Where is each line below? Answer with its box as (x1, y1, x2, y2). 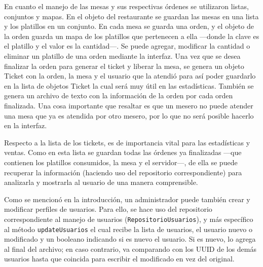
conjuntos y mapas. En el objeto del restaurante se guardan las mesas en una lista (4, 11, 259, 21)
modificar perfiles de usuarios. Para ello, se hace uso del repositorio (4, 204, 212, 214)
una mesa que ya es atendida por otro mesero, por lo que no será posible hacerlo (4, 110, 254, 121)
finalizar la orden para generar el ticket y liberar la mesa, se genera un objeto (4, 60, 244, 71)
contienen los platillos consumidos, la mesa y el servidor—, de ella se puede (4, 157, 238, 167)
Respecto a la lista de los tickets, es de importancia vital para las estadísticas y (4, 137, 250, 147)
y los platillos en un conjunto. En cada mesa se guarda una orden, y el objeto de (4, 21, 254, 31)
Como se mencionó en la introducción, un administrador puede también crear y (4, 194, 250, 204)
